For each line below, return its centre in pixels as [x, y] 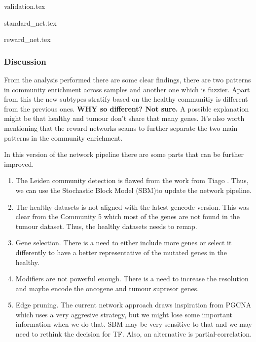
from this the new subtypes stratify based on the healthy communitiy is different [126, 99]
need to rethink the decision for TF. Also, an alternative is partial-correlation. [134, 334]
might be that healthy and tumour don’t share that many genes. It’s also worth [124, 118]
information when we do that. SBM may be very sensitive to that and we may [134, 324]
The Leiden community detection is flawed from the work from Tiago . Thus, [132, 180]
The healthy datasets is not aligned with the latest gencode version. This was [132, 207]
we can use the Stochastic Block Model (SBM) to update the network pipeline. [133, 190]
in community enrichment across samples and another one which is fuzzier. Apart [127, 89]
